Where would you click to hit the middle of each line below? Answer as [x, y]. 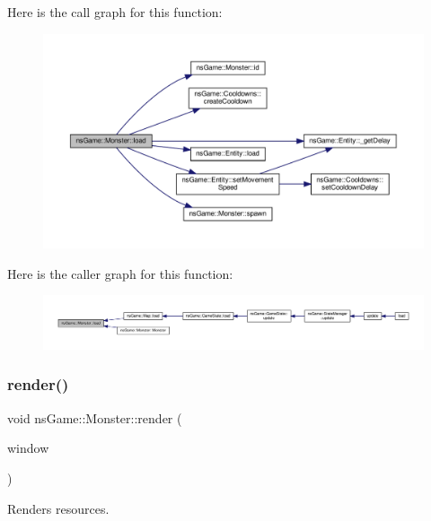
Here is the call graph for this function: [115, 12]
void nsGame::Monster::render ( [95, 417]
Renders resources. [58, 508]
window [28, 448]
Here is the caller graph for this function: [120, 273]
